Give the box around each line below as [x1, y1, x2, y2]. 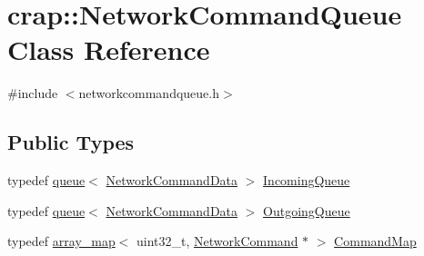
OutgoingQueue [263, 201, 350, 220]
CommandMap [334, 231, 417, 251]
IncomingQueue [263, 171, 350, 190]
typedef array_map [7, 231, 116, 251]
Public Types [7, 128, 135, 156]
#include [7, 84, 58, 103]
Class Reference [7, 31, 210, 68]
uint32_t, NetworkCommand [136, 231, 298, 251]
